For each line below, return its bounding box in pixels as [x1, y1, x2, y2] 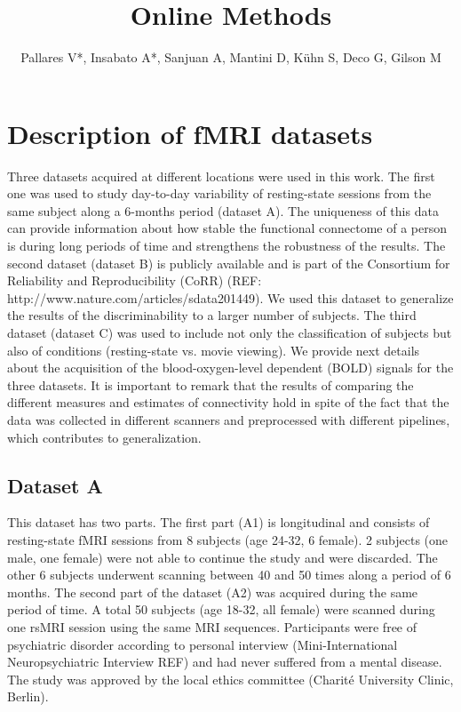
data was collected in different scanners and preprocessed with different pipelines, [7, 410, 450, 428]
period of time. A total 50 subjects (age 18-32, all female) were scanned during [7, 600, 435, 619]
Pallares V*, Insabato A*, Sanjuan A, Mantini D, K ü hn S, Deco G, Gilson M [20, 48, 441, 67]
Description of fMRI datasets [7, 115, 373, 151]
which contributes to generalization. [7, 428, 202, 446]
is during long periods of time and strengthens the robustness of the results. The [7, 236, 446, 255]
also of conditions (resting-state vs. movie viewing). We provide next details [7, 340, 420, 359]
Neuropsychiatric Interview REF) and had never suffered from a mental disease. [7, 652, 442, 671]
